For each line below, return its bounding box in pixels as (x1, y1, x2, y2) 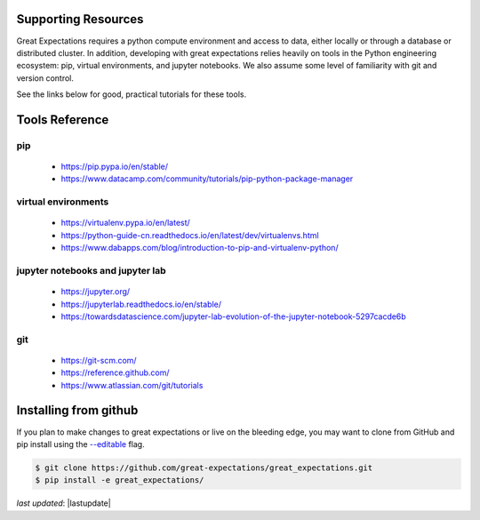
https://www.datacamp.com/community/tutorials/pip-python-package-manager (60, 173, 354, 184)
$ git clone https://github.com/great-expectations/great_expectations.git (35, 462, 373, 473)
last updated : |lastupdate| (16, 498, 111, 508)
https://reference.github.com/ (60, 367, 170, 378)
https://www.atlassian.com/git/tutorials (60, 380, 204, 390)
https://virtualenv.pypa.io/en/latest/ (60, 218, 190, 228)
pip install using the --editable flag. (16, 438, 146, 449)
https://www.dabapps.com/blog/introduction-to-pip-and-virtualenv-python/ (60, 243, 339, 253)
